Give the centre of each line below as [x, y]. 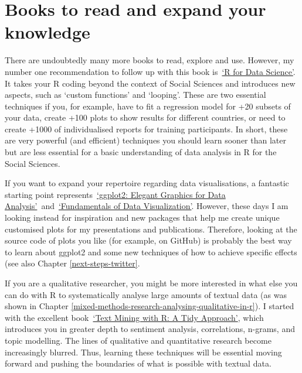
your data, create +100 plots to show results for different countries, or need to [145, 117]
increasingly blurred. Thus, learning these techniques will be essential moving [143, 352]
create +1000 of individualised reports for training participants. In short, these [146, 129]
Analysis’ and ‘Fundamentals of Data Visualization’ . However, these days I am [147, 206]
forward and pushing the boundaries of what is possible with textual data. [138, 363]
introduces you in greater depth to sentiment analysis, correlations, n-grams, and [150, 329]
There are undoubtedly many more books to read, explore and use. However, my [150, 60]
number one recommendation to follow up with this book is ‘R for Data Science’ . [150, 71]
